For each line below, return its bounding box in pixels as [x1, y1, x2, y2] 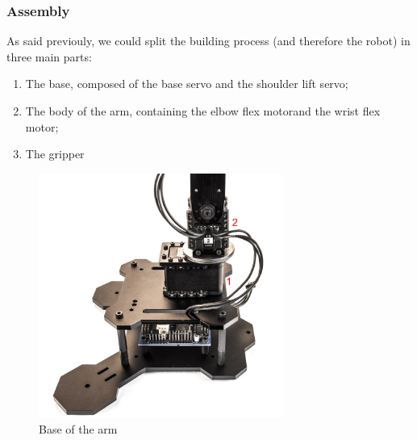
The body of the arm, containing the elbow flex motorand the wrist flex [25, 103, 381, 119]
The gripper [25, 145, 85, 162]
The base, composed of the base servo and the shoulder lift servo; [25, 75, 348, 92]
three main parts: [6, 48, 92, 65]
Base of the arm [39, 420, 118, 437]
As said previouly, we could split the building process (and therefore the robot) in [6, 32, 411, 49]
